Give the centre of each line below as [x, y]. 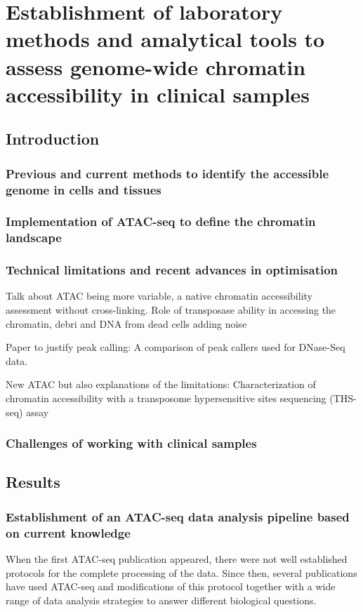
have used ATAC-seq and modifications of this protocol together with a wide [171, 586]
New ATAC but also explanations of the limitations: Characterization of [161, 384]
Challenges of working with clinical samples [131, 443]
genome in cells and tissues [84, 189]
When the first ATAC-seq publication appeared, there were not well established [177, 558]
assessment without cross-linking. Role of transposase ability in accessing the [171, 310]
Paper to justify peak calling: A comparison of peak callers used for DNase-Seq [176, 347]
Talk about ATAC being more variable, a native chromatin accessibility [159, 296]
